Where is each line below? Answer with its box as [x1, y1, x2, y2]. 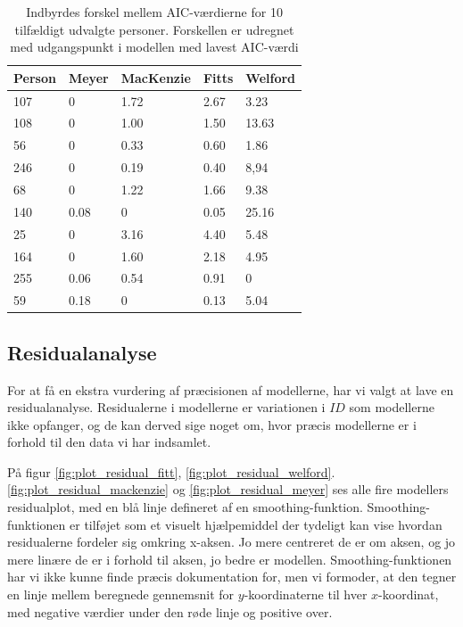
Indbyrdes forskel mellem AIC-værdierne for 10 [26, 3, 283, 21]
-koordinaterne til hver [244, 585, 368, 604]
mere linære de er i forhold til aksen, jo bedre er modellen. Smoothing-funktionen [7, 549, 452, 568]
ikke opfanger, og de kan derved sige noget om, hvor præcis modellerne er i [7, 415, 417, 433]
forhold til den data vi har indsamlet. [7, 433, 211, 451]
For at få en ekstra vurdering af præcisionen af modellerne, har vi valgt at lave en [7, 380, 454, 399]
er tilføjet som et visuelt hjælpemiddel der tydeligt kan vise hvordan [70, 515, 442, 533]
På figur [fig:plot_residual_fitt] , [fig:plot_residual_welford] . [7, 462, 335, 481]
